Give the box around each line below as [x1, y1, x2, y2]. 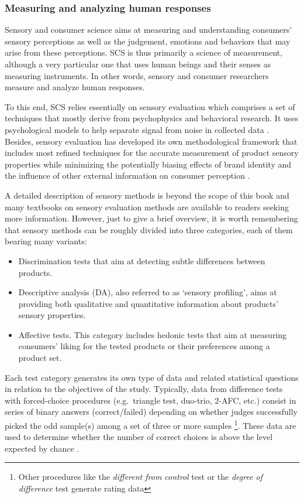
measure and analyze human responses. [5, 81, 145, 93]
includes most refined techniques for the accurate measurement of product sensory [5, 146, 299, 159]
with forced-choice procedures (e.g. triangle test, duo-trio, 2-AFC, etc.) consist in [5, 394, 296, 406]
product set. [18, 352, 62, 364]
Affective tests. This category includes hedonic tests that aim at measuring [18, 328, 287, 340]
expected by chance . [5, 442, 80, 454]
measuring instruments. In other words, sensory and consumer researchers [5, 69, 269, 81]
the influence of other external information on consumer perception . [5, 169, 250, 182]
